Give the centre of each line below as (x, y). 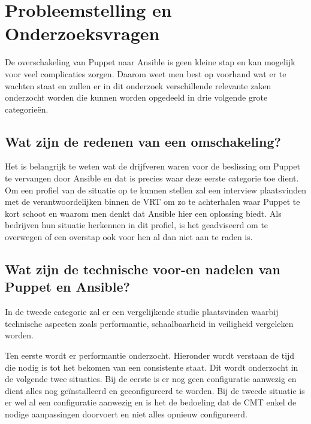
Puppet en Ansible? (67, 287)
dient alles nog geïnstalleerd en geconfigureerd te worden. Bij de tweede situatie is (155, 390)
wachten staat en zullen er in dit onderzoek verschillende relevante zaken (138, 85)
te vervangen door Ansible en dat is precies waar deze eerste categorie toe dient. (152, 178)
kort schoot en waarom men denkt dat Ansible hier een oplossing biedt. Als (143, 213)
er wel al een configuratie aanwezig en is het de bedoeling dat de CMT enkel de (151, 402)
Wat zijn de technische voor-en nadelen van (143, 269)
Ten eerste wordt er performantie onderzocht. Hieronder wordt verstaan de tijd (150, 355)
